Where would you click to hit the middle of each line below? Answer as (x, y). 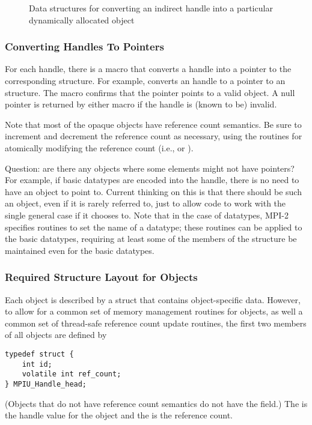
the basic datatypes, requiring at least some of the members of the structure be (151, 239)
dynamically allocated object (82, 20)
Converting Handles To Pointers (84, 47)
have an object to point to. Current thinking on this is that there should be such (153, 191)
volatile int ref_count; (72, 374)
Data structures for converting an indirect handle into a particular (151, 8)
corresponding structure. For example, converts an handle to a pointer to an (145, 80)
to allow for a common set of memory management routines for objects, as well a (154, 311)
